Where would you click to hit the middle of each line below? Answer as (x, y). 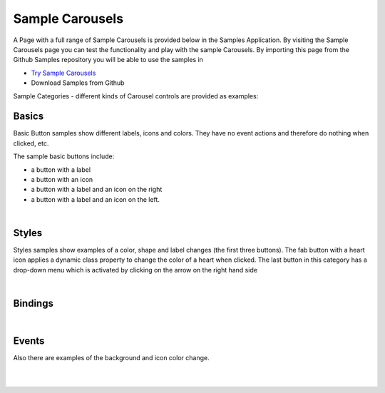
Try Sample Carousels (63, 73)
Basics (29, 117)
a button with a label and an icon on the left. (96, 199)
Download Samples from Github (78, 83)
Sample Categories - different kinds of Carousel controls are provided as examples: (136, 96)
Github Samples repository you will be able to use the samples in (108, 60)
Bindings (33, 303)
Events (29, 341)
